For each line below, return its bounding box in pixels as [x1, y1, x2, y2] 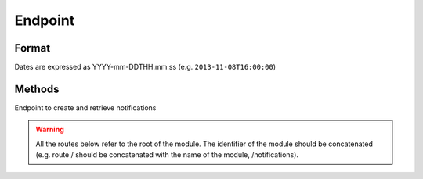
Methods [14, 82, 60, 95]
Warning [35, 125, 64, 134]
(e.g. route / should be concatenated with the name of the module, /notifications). [35, 150, 299, 159]
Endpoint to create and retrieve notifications [14, 102, 157, 113]
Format [14, 41, 51, 55]
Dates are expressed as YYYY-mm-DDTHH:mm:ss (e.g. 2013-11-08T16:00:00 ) [14, 63, 277, 72]
